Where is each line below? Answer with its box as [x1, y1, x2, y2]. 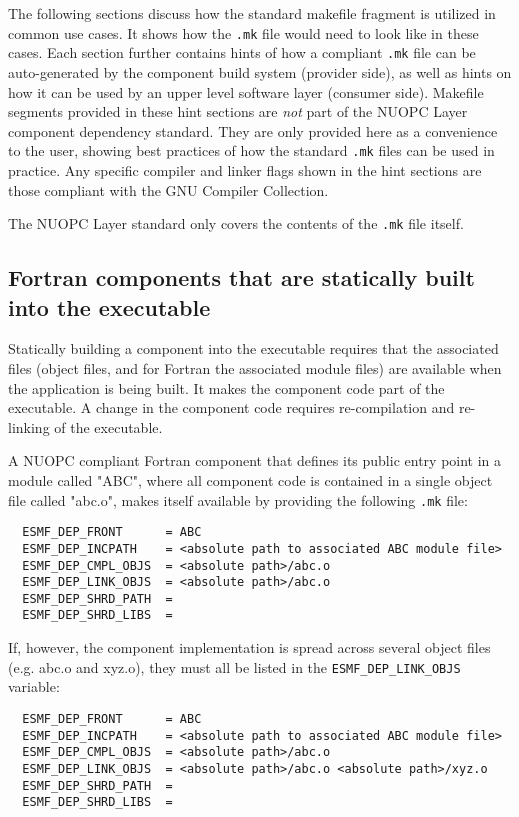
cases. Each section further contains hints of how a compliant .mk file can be [8, 42, 476, 63]
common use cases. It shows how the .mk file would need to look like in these [8, 22, 479, 43]
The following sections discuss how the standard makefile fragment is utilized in [8, 3, 496, 23]
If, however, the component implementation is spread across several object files [8, 637, 491, 658]
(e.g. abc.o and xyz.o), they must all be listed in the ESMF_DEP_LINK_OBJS [8, 656, 461, 677]
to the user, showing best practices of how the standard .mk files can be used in [8, 140, 495, 161]
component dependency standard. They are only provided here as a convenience [8, 120, 498, 141]
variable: [8, 676, 60, 697]
